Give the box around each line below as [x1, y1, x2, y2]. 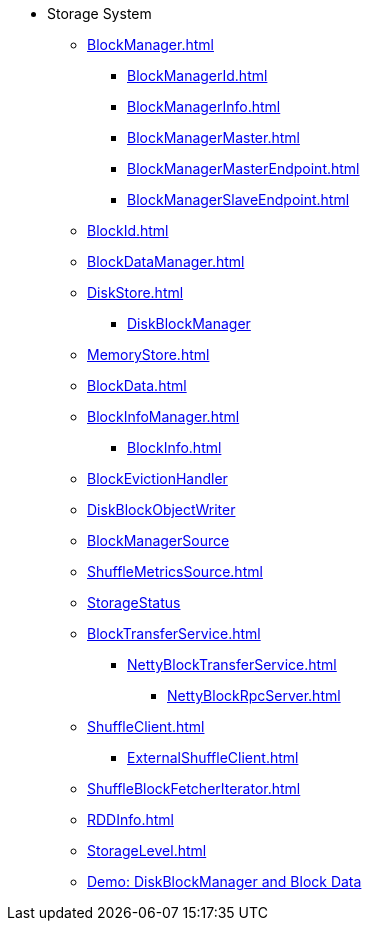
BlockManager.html [87, 36, 214, 53]
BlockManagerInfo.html [127, 98, 281, 115]
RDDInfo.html [87, 811, 174, 828]
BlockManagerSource [87, 532, 230, 549]
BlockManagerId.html [127, 67, 268, 84]
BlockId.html [87, 222, 169, 239]
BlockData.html [87, 377, 187, 394]
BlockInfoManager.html [87, 408, 240, 425]
